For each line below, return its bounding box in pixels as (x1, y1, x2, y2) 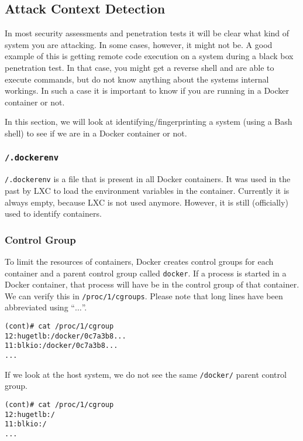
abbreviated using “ (5, 301, 75, 313)
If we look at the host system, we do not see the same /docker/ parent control (5, 368, 287, 380)
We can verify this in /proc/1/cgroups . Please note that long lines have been (5, 289, 283, 302)
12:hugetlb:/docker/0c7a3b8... (5, 331, 126, 340)
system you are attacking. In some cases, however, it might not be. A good (5, 38, 273, 50)
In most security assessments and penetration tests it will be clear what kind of (5, 27, 290, 39)
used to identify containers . (5, 207, 102, 220)
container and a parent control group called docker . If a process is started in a (5, 266, 287, 279)
